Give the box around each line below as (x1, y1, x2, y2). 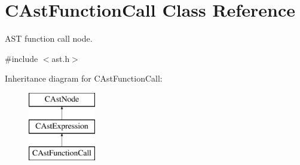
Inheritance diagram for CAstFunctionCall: (5, 72, 163, 85)
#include (5, 52, 38, 64)
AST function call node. (5, 32, 93, 45)
